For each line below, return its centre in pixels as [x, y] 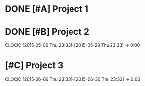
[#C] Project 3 [34, 65]
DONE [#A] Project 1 [47, 9]
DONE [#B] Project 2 [47, 32]
